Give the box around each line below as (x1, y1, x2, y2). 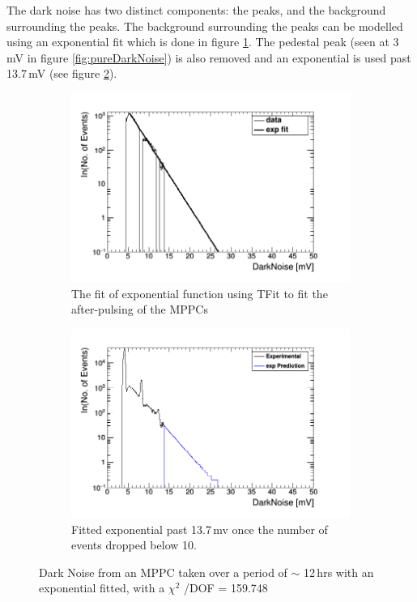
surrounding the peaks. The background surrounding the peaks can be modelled (6, 17, 403, 34)
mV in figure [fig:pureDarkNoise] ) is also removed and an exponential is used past (6, 49, 411, 66)
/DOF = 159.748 (183, 579, 268, 596)
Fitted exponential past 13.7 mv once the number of (71, 520, 328, 537)
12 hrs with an (304, 563, 374, 580)
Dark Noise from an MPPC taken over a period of (39, 563, 287, 580)
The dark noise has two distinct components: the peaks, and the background (6, 2, 386, 18)
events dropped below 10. (71, 536, 197, 553)
